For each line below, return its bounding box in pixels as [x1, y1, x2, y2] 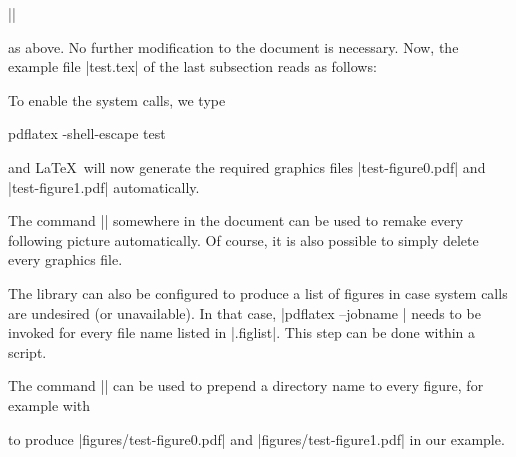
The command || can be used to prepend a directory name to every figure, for [8, 375, 484, 396]
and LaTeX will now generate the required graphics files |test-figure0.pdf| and [8, 156, 486, 177]
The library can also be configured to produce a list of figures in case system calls [8, 282, 508, 303]
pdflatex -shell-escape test [8, 123, 166, 144]
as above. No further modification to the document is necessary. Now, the [8, 36, 459, 57]
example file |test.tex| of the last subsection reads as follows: [8, 56, 377, 77]
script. [8, 341, 47, 362]
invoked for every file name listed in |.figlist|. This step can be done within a [8, 322, 476, 343]
